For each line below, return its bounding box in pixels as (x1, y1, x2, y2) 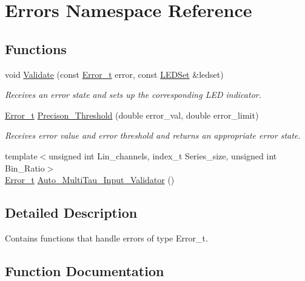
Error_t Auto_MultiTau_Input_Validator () (5, 173, 175, 186)
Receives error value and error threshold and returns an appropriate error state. (5, 129, 301, 142)
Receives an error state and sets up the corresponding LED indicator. (5, 88, 261, 101)
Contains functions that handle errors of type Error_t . (5, 231, 208, 244)
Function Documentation (5, 261, 164, 280)
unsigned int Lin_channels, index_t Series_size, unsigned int (49, 149, 277, 162)
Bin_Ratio (5, 161, 45, 174)
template (5, 149, 38, 162)
